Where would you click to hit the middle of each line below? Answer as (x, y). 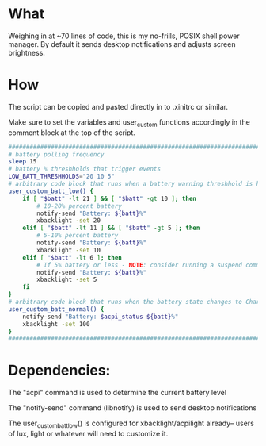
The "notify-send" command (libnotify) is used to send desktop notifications (133, 408)
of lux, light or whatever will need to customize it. (88, 434)
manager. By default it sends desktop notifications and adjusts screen (122, 44)
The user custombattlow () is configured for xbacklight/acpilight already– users (131, 424)
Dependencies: (59, 371)
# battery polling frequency (56, 154)
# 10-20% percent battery (80, 206)
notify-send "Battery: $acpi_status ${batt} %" (101, 317)
